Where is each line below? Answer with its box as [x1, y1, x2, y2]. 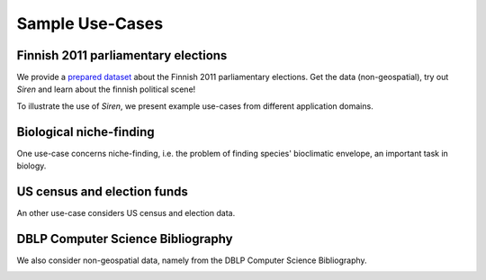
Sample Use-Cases [16, 14, 164, 33]
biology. [16, 160, 47, 171]
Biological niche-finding [16, 124, 155, 140]
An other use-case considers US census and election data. [16, 208, 236, 219]
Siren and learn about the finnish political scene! [16, 84, 196, 95]
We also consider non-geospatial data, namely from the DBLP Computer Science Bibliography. [16, 255, 368, 266]
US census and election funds [16, 184, 188, 199]
